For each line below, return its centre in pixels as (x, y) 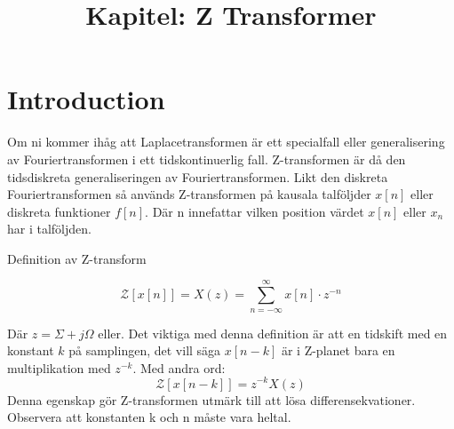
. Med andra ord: (179, 367)
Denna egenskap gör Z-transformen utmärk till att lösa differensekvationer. (211, 399)
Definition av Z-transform (77, 258)
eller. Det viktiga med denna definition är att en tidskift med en (273, 333)
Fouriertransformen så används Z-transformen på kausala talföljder (189, 194)
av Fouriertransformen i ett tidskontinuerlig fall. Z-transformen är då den (207, 159)
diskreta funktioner (59, 211)
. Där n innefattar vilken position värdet (255, 211)
